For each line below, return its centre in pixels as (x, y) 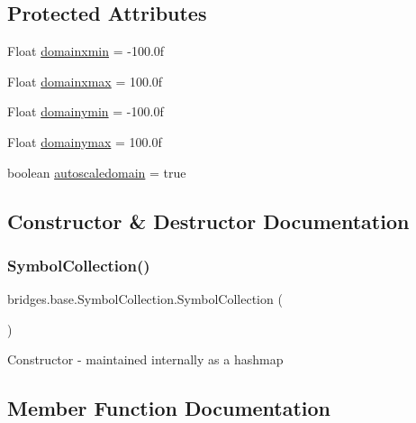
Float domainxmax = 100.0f (85, 81)
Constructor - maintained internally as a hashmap (145, 359)
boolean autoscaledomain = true (97, 172)
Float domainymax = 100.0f (85, 141)
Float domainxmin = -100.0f (86, 51)
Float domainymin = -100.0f (86, 111)
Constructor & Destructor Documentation (208, 221)
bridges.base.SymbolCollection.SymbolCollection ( (145, 299)
